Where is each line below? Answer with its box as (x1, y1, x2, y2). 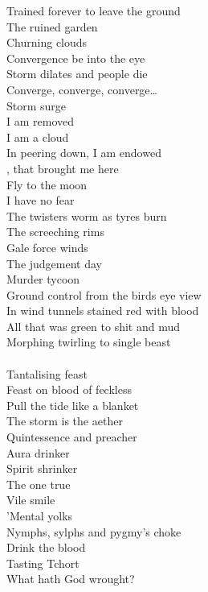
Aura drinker (6, 444, 70, 461)
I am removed (6, 113, 75, 130)
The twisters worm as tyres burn (6, 207, 167, 224)
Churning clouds (6, 34, 88, 51)
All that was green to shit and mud (6, 317, 181, 334)
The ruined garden (6, 18, 98, 35)
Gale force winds (6, 238, 88, 255)
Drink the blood (6, 539, 86, 556)
